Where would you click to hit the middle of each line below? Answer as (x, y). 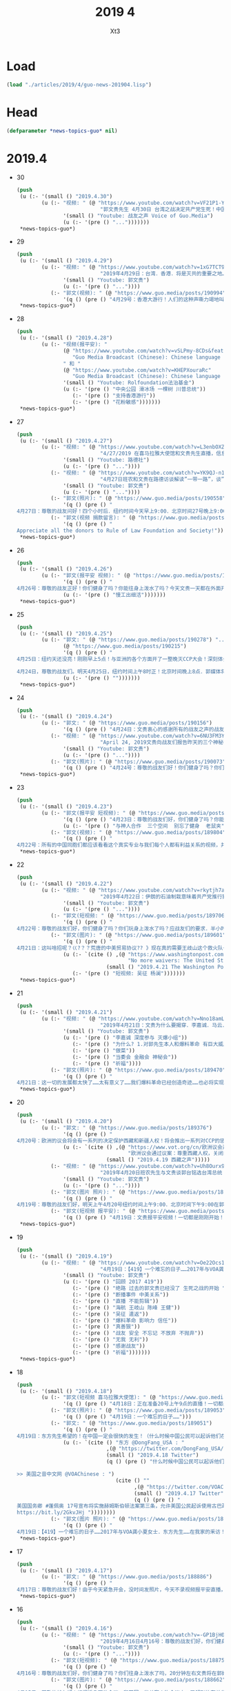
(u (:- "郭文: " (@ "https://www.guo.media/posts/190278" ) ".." (135, 640)
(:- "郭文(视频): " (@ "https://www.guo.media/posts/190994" (138, 293)
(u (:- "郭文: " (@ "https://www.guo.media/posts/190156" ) (127, 723)
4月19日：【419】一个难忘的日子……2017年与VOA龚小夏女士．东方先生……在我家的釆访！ (121, 1532)
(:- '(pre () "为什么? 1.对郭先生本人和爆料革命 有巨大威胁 (150, 1045)
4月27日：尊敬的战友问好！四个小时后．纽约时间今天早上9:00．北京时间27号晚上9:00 (121, 511)
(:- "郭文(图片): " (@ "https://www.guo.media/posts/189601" (138, 935)
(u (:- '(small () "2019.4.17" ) (66, 1570)
